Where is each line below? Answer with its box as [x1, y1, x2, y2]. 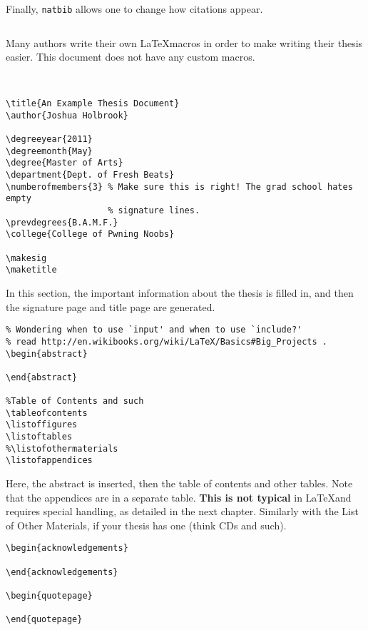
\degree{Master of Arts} [6, 158, 123, 168]
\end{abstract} [6, 372, 78, 382]
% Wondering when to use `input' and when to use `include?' [6, 325, 302, 335]
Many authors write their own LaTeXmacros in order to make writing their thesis [6, 35, 363, 50]
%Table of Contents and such [6, 396, 144, 407]
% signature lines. [108, 205, 200, 216]
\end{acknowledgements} [6, 567, 118, 577]
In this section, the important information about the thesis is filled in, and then [6, 285, 354, 300]
